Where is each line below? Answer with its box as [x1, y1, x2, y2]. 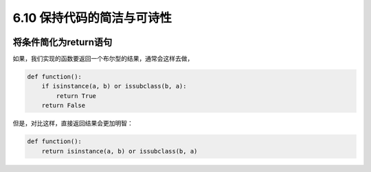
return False [41, 101, 86, 110]
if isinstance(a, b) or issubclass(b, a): [41, 82, 187, 90]
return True [56, 92, 96, 99]
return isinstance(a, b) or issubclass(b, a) [41, 147, 198, 155]
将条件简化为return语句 [12, 36, 113, 48]
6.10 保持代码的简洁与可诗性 [12, 10, 172, 25]
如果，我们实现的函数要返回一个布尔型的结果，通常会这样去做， [12, 55, 194, 63]
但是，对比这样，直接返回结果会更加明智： [12, 119, 133, 127]
